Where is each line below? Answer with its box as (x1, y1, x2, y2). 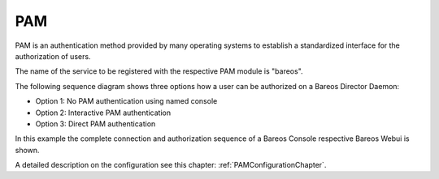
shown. (15, 145, 40, 155)
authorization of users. (15, 51, 91, 61)
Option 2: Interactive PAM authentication (35, 108, 171, 117)
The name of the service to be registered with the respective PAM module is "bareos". (15, 66, 304, 76)
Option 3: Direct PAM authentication (35, 118, 156, 129)
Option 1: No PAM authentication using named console (35, 96, 218, 106)
